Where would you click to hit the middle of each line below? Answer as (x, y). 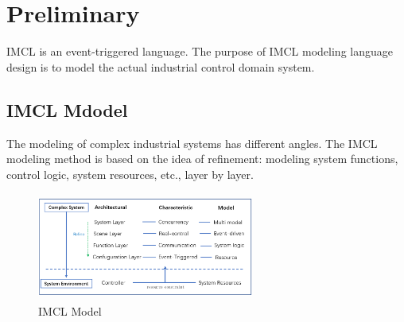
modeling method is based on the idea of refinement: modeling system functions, (202, 159)
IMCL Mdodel (67, 109)
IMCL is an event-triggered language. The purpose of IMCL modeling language (200, 51)
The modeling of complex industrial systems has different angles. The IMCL (192, 143)
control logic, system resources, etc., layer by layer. (130, 174)
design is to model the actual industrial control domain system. (161, 66)
